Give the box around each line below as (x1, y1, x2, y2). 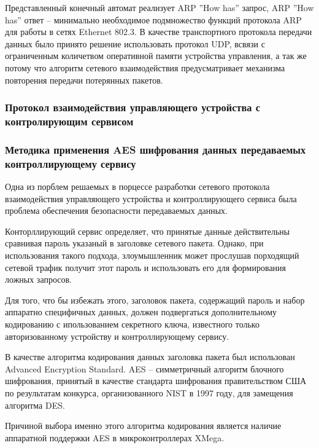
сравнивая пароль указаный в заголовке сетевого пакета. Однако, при (5, 237, 264, 250)
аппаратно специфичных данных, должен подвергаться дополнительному (5, 305, 277, 318)
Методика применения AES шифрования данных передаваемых (5, 141, 306, 157)
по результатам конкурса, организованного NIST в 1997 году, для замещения (5, 386, 293, 399)
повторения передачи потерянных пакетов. (5, 73, 163, 86)
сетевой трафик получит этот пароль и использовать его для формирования (5, 261, 286, 273)
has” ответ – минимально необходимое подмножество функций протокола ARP (5, 13, 302, 26)
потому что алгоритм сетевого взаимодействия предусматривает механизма (5, 61, 285, 74)
